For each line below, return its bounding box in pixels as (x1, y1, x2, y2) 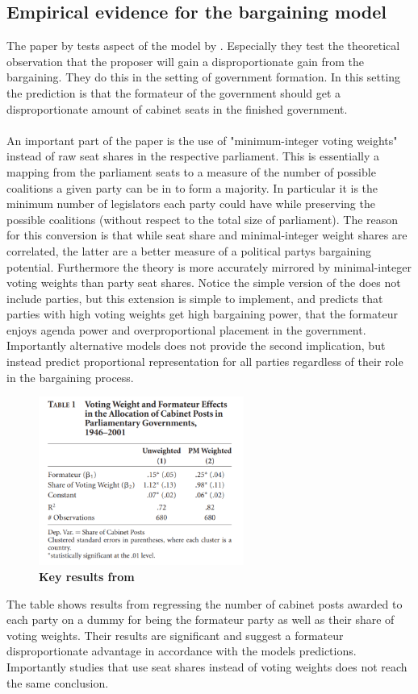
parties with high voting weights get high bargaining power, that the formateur (6, 305, 398, 322)
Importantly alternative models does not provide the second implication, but (6, 337, 386, 354)
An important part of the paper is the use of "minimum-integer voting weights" (6, 131, 398, 148)
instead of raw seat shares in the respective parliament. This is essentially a (6, 148, 380, 164)
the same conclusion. (6, 674, 109, 691)
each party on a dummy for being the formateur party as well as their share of (6, 611, 395, 628)
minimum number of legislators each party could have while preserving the (6, 195, 375, 212)
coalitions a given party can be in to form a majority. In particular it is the (6, 179, 378, 196)
